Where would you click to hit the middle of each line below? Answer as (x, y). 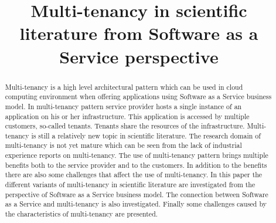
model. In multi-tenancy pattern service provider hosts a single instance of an (123, 106)
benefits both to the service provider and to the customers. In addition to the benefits (136, 165)
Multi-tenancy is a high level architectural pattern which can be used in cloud (124, 87)
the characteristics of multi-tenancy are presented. (81, 214)
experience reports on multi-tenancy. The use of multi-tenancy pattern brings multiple (137, 155)
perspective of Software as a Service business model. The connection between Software (137, 194)
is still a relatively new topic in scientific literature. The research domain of (146, 135)
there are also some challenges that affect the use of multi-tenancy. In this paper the (134, 175)
